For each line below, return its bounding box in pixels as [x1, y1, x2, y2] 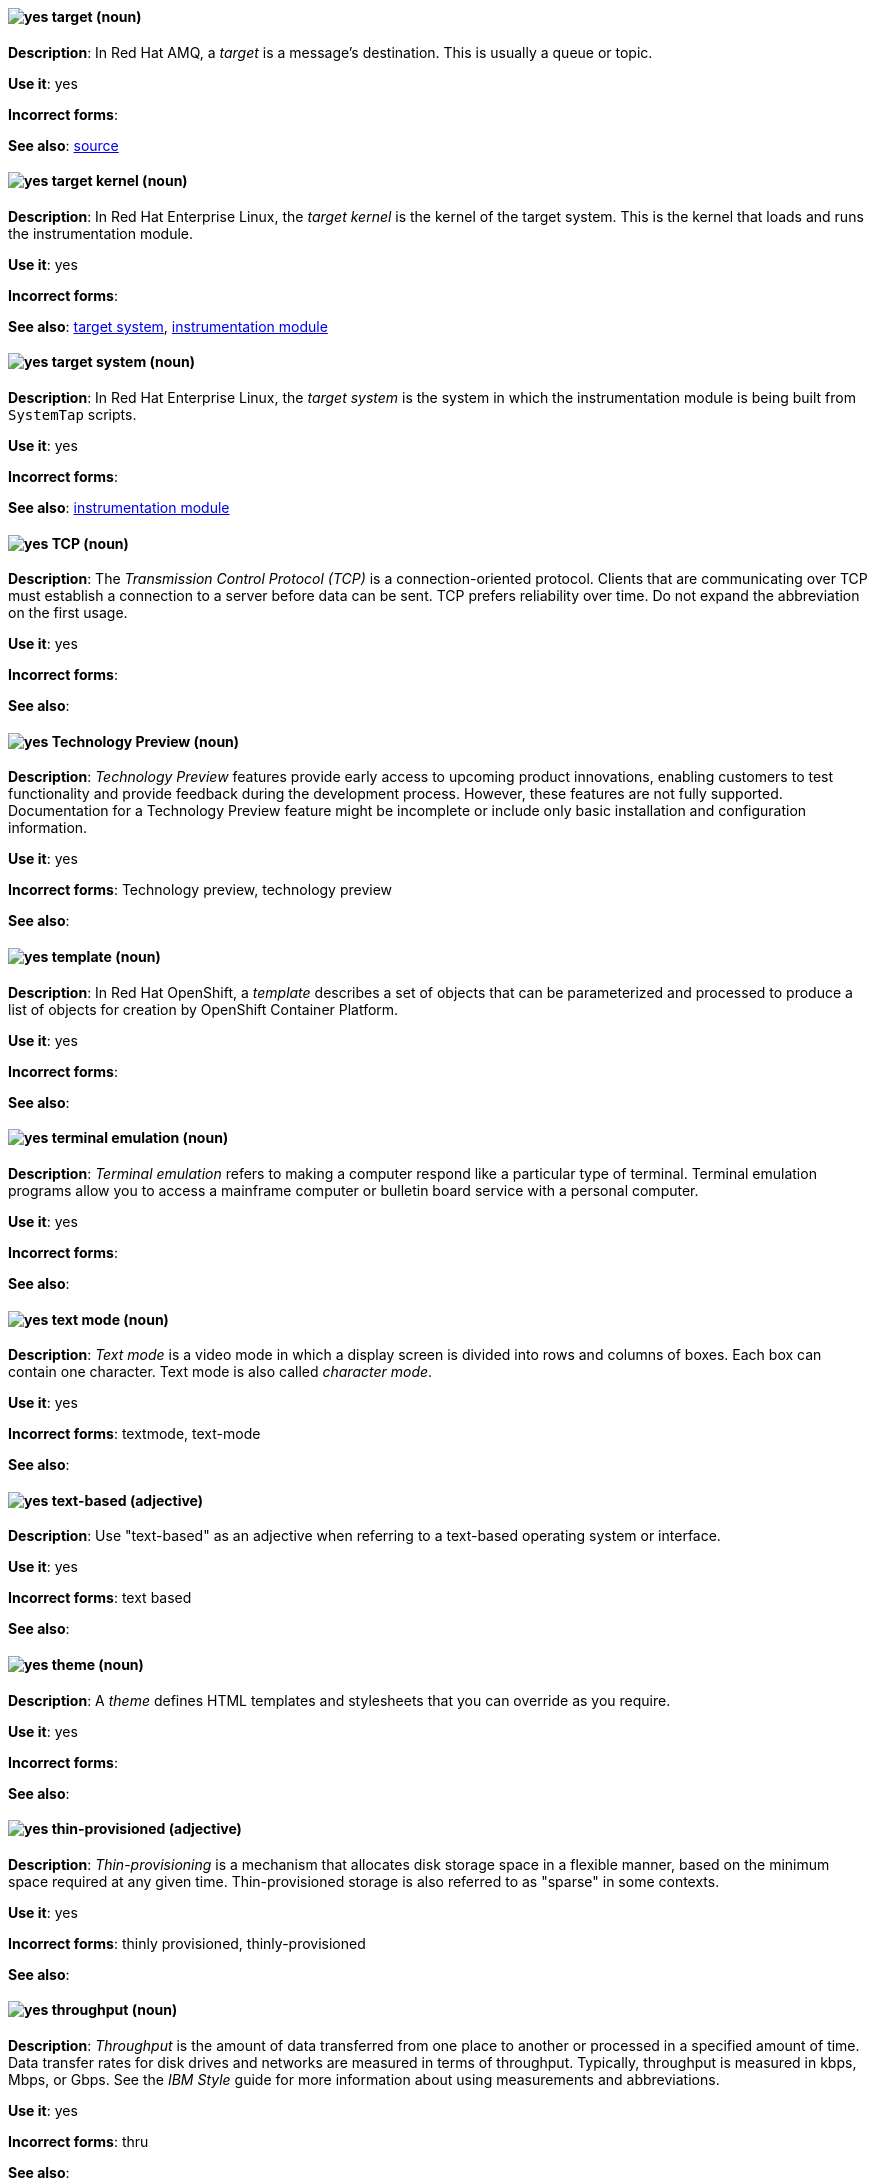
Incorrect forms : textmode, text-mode [8, 1425, 261, 1443]
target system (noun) [51, 353, 196, 371]
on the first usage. [8, 604, 128, 622]
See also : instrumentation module [8, 499, 230, 517]
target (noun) [51, 8, 142, 25]
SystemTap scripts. [8, 406, 137, 424]
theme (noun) [51, 1655, 144, 1673]
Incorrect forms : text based [8, 1589, 192, 1607]
